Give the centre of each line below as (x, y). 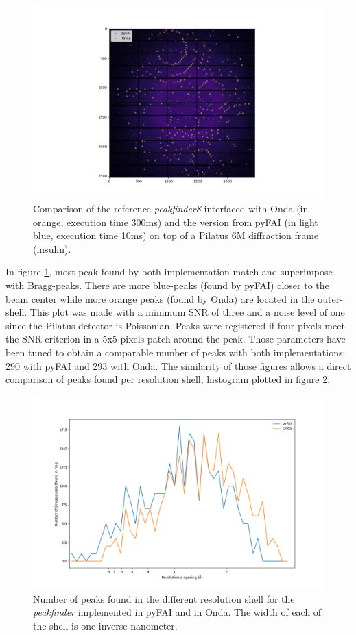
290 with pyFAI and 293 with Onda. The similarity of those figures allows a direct (178, 365)
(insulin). (52, 248)
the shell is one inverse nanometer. (105, 625)
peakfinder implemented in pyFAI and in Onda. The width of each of (177, 612)
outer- (330, 298)
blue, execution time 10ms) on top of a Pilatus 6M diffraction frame (176, 235)
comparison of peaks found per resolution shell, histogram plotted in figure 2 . (168, 379)
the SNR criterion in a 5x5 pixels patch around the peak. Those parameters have (176, 339)
